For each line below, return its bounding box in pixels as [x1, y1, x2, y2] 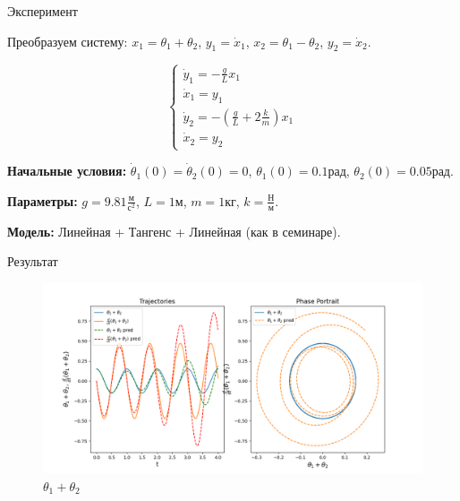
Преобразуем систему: [7, 31, 128, 50]
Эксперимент [7, 2, 78, 20]
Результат [7, 252, 58, 271]
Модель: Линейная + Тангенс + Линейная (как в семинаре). [7, 221, 341, 240]
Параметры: [7, 191, 78, 210]
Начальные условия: [7, 161, 127, 180]
